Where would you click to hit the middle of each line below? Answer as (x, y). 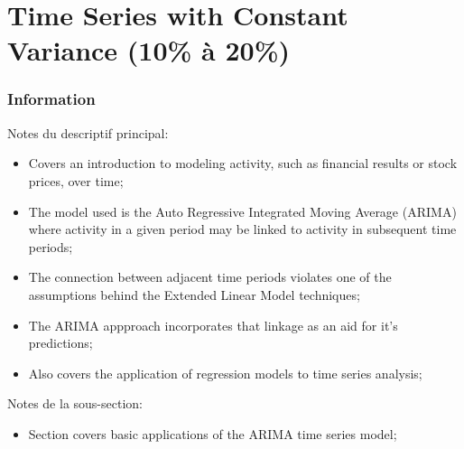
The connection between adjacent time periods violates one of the (210, 277)
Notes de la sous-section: (75, 403)
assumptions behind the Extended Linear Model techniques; (194, 294)
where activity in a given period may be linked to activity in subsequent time (242, 229)
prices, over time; (76, 180)
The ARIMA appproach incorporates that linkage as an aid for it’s (213, 325)
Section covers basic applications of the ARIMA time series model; (213, 433)
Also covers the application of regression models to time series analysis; (225, 373)
